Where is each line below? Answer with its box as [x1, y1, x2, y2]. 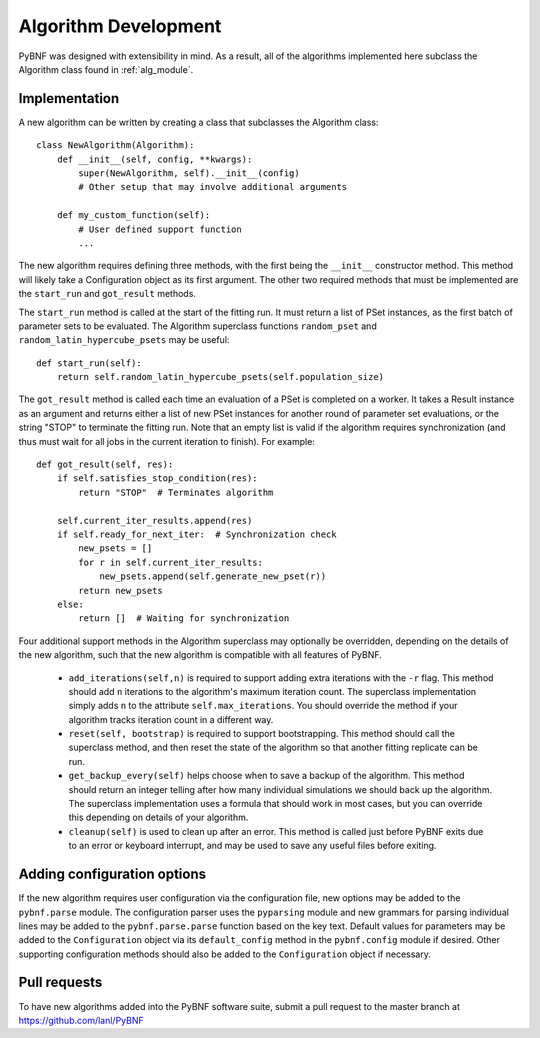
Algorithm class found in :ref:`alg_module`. [18, 63, 194, 75]
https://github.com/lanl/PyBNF [18, 1014, 144, 1026]
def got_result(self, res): [36, 459, 174, 470]
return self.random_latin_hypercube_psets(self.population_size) [56, 371, 385, 383]
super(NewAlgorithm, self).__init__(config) [78, 168, 300, 179]
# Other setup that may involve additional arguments [78, 181, 348, 193]
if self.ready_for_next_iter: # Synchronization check [56, 529, 337, 540]
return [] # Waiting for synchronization [78, 613, 290, 624]
